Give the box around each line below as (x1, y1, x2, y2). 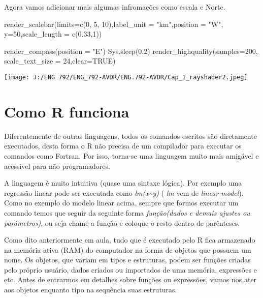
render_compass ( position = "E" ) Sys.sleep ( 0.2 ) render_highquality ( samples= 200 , (4, 45, 258, 56)
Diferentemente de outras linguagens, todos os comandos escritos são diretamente (4, 130, 257, 141)
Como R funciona (4, 101, 129, 122)
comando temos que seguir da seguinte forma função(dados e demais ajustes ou (4, 207, 250, 218)
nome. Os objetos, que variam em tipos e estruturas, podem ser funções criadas (4, 254, 251, 265)
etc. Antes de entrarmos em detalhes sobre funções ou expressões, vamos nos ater (4, 274, 257, 285)
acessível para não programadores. (4, 160, 110, 171)
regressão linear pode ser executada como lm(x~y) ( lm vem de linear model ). (4, 187, 244, 198)
